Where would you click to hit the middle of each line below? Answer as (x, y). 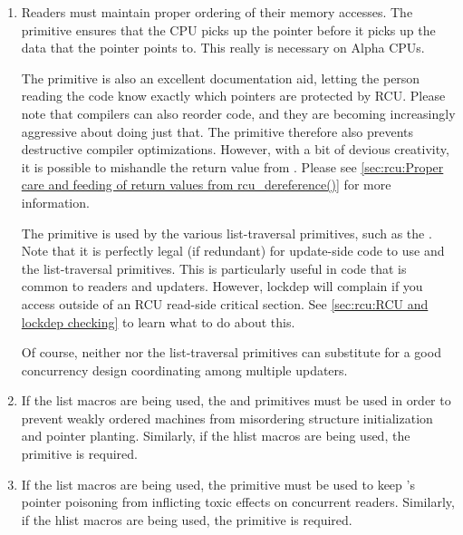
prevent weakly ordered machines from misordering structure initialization (227, 418)
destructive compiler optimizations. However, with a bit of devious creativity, (235, 149)
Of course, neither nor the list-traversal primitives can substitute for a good (231, 352)
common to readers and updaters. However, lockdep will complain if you (222, 286)
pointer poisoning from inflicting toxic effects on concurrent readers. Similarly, (238, 502)
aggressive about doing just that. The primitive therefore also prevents (217, 131)
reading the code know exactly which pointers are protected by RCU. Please (233, 96)
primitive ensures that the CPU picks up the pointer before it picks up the (228, 29)
